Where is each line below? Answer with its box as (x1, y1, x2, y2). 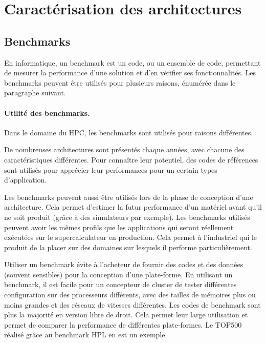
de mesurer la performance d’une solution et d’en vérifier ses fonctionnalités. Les (4, 67, 256, 78)
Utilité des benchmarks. (4, 107, 90, 118)
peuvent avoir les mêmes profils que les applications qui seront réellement (4, 221, 234, 232)
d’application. (4, 174, 47, 185)
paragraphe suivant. (4, 87, 66, 98)
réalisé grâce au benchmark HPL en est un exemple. (4, 329, 167, 340)
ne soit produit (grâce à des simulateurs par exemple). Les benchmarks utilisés (4, 211, 250, 222)
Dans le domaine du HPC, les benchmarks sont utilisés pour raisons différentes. (4, 127, 253, 137)
